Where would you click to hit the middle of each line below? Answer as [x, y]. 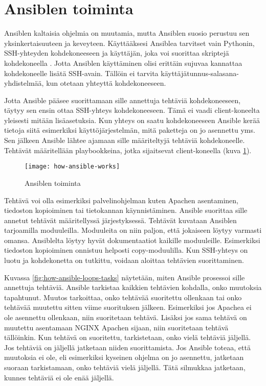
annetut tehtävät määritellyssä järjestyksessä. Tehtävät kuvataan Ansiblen [120, 220]
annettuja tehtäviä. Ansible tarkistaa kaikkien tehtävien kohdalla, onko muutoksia [133, 287]
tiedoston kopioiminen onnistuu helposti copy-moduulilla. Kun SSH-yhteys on [126, 250]
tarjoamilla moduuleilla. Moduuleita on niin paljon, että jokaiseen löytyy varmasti [133, 230]
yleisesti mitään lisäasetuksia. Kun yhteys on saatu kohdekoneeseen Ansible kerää [132, 120]
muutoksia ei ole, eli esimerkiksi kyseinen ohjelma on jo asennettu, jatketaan [124, 357]
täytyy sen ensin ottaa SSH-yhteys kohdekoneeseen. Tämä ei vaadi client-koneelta [132, 110]
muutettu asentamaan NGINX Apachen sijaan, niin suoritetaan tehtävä [116, 327]
